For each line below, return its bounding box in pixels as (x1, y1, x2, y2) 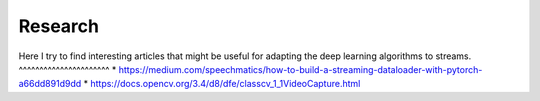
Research (18, 15, 100, 37)
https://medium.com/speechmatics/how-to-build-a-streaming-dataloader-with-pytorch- (118, 63, 483, 75)
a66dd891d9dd (18, 78, 82, 90)
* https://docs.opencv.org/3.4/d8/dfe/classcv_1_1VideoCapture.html (83, 78, 361, 90)
